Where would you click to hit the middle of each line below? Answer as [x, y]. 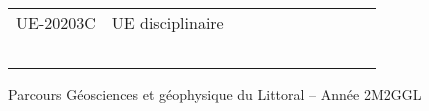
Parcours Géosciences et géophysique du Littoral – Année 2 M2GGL [215, 94]
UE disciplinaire [167, 22]
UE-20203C [56, 22]
